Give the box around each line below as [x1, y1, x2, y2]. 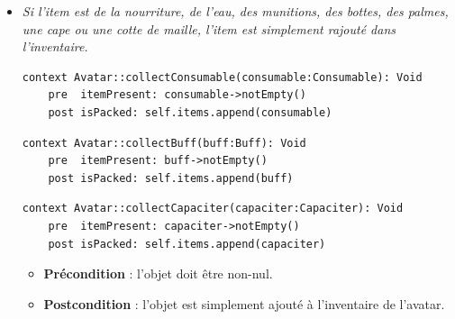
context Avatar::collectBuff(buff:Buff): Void [22, 136, 306, 150]
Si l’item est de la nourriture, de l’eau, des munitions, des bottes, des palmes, [22, 2, 449, 20]
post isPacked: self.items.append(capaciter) [48, 237, 326, 251]
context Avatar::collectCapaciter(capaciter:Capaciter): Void [22, 202, 404, 215]
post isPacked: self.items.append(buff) [48, 171, 294, 185]
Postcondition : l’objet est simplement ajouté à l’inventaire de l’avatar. [43, 294, 445, 313]
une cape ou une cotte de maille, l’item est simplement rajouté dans [22, 19, 396, 38]
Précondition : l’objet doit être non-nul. [43, 264, 273, 283]
